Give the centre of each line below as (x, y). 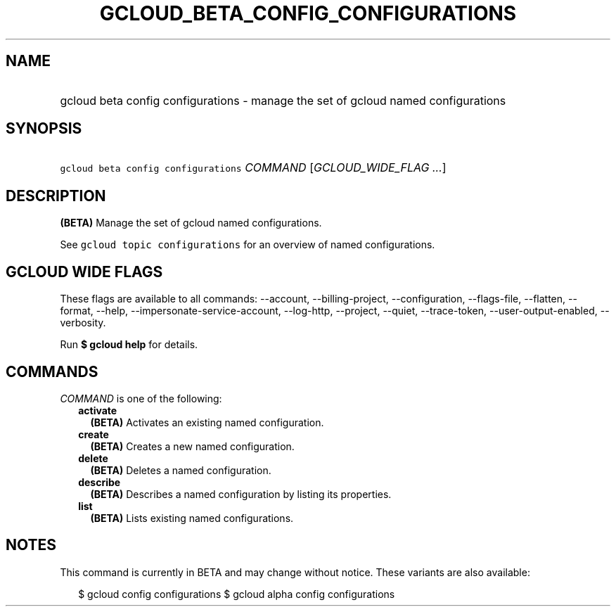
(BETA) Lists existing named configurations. (192, 518)
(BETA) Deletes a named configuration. (181, 470)
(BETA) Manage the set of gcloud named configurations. (191, 223)
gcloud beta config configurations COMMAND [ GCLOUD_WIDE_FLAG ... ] (253, 168)
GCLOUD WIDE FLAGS (84, 272)
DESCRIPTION (56, 196)
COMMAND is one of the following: (141, 398)
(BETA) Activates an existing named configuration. (207, 422)
